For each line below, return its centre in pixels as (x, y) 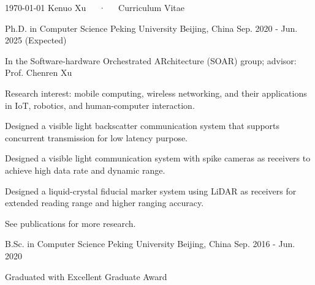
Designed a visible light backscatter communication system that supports (142, 126)
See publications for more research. (70, 223)
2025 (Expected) (36, 40)
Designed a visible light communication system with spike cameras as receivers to (158, 158)
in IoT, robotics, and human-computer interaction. (100, 105)
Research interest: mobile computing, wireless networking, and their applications (156, 93)
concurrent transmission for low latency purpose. (97, 137)
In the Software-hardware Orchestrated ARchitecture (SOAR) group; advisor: (151, 60)
